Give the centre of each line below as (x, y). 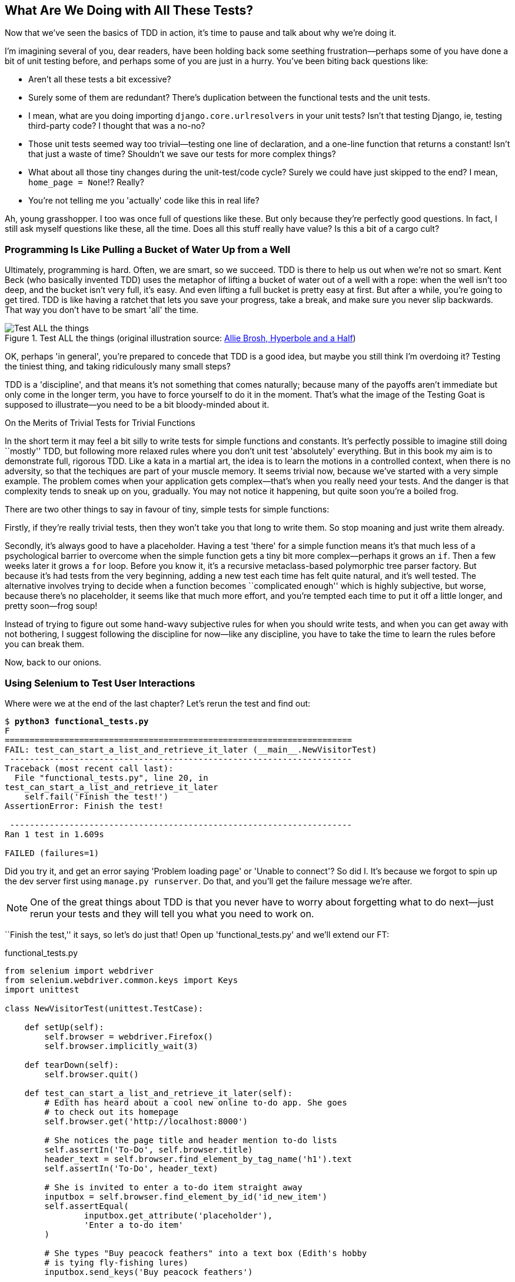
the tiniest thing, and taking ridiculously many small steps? (118, 367)
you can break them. (45, 644)
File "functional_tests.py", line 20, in (111, 777)
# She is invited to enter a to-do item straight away (173, 1187)
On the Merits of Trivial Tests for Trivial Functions (100, 423)
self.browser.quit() (92, 1074)
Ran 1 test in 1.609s (54, 834)
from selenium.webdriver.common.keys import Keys (122, 980)
